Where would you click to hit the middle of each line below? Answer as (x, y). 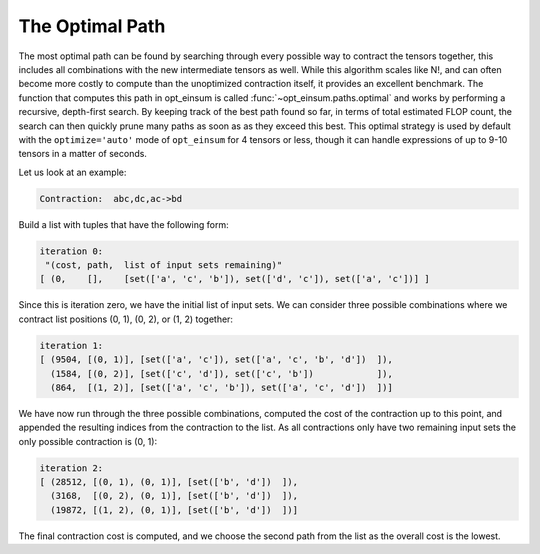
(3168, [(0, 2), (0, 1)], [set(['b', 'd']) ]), (174, 496)
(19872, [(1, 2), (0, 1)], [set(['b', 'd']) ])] (174, 509)
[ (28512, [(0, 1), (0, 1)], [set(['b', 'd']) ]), (169, 482)
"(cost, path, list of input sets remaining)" (164, 265)
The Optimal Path (92, 26)
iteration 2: (71, 468)
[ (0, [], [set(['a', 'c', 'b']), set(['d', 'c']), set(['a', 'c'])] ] (234, 279)
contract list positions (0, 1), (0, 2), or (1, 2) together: (126, 319)
